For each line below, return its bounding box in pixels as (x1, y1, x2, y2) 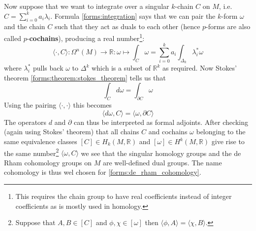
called (4, 33, 21, 43)
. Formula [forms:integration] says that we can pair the (50, 10, 216, 21)
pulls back (33, 63, 64, 73)
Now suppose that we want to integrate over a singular (4, 1, 169, 11)
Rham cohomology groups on (4, 157, 92, 167)
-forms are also (206, 21, 251, 32)
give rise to (211, 136, 245, 146)
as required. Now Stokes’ (162, 63, 237, 73)
